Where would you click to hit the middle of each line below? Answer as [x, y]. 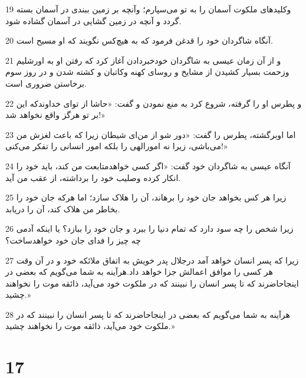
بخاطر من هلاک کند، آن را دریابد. [63, 208]
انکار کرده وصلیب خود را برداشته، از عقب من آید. [93, 177]
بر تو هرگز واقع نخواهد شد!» [55, 115]
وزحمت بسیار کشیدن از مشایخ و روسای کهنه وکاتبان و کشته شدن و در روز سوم [147, 72]
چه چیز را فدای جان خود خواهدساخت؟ [73, 240]
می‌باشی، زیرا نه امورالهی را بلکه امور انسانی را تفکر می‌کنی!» [117, 146]
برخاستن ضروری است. [46, 83]
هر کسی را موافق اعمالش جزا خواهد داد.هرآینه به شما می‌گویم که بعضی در [139, 272]
